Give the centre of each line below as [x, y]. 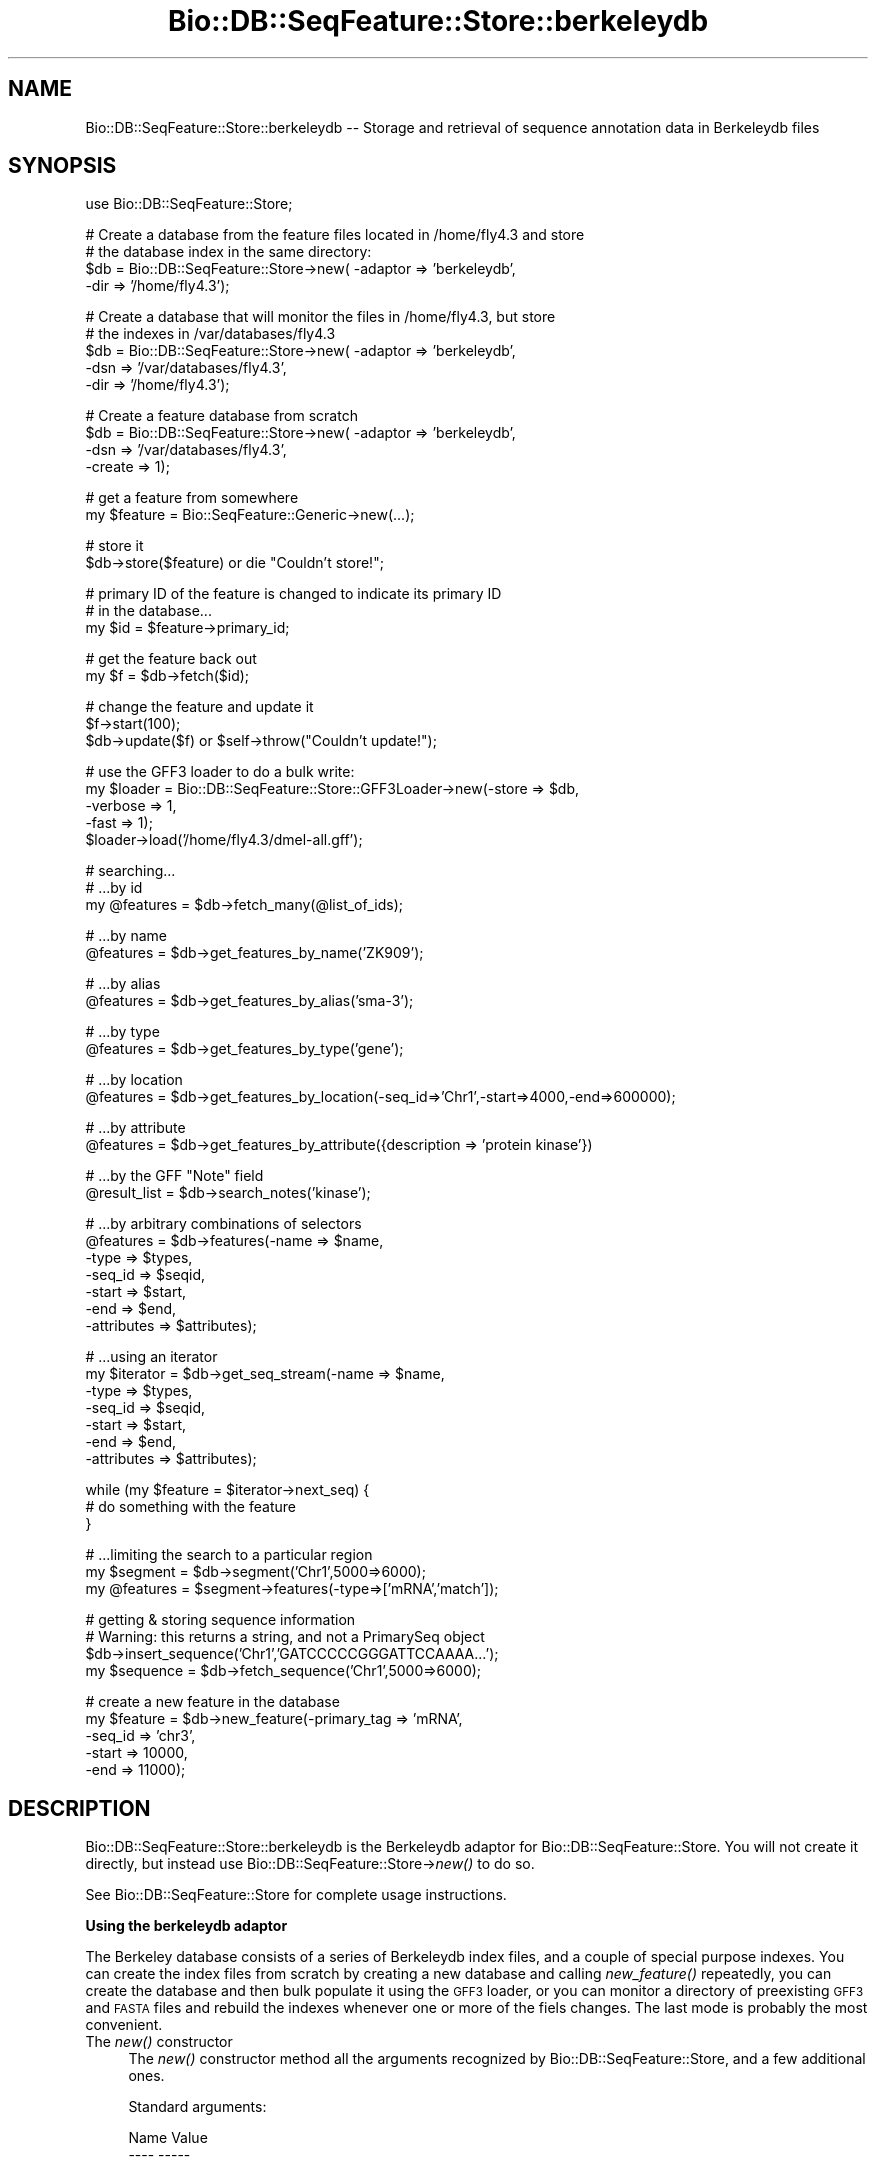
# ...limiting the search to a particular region [229, 1555]
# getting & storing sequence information [220, 1620]
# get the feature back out [171, 659]
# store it [114, 546]
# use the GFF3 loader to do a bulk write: [220, 772]
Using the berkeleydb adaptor [186, 1926]
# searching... [130, 871]
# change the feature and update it [199, 707]
